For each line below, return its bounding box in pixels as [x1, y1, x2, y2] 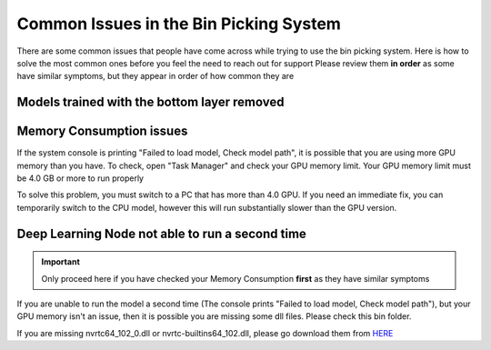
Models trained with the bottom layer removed [16, 95, 285, 110]
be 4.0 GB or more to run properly [16, 173, 145, 184]
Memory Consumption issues [16, 124, 188, 139]
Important [41, 256, 81, 267]
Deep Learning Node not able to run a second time [16, 225, 306, 241]
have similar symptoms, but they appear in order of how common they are [16, 71, 295, 82]
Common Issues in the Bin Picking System [16, 14, 341, 34]
